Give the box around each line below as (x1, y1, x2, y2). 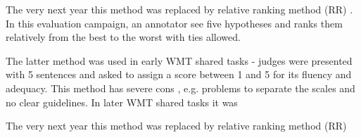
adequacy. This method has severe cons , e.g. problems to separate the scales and (6, 80, 355, 95)
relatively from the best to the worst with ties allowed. (6, 30, 241, 44)
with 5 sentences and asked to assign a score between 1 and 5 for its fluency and (6, 67, 352, 82)
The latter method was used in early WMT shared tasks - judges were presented (6, 53, 353, 68)
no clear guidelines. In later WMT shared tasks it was (6, 94, 238, 109)
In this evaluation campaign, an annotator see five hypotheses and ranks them (6, 15, 343, 30)
